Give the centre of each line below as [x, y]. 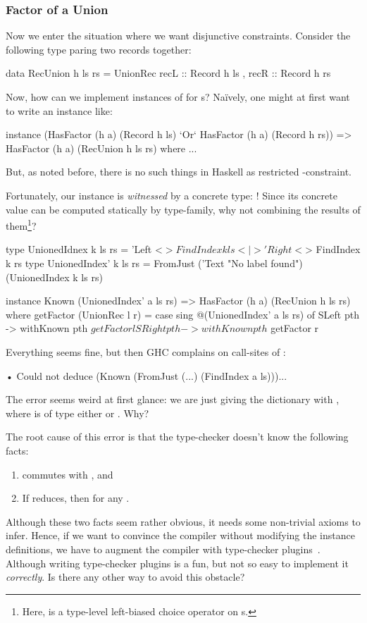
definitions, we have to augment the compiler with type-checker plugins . [163, 549]
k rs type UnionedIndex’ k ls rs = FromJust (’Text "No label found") [154, 263]
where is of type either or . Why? [77, 413]
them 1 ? [21, 224]
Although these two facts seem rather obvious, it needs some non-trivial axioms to [183, 521]
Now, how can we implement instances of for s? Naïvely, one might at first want [178, 97]
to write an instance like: [59, 110]
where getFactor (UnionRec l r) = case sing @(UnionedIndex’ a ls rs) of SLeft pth [182, 314]
